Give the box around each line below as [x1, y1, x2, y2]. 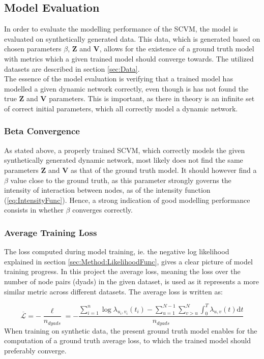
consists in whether [4, 204, 64, 215]
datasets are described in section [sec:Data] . [4, 63, 140, 74]
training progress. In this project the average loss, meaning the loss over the [4, 266, 241, 277]
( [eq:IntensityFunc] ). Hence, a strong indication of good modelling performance [4, 194, 250, 205]
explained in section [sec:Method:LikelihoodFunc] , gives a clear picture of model [4, 256, 253, 266]
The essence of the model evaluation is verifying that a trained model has [4, 73, 233, 84]
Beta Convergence [4, 125, 80, 137]
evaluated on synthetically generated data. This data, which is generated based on [4, 33, 260, 44]
